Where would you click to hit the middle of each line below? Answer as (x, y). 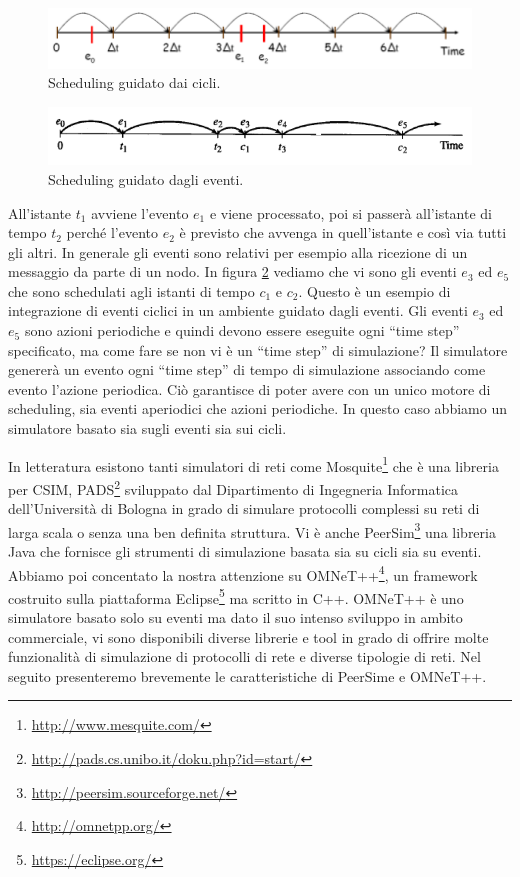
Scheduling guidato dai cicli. (134, 82)
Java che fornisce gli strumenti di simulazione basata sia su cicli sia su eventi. (245, 550)
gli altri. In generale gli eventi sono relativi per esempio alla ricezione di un (238, 251)
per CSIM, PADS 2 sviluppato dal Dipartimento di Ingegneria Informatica (233, 487)
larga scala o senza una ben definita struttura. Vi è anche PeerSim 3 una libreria (252, 530)
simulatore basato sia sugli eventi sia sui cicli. (147, 428)
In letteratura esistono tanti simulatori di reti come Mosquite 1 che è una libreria (253, 464)
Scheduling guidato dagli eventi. (146, 178)
